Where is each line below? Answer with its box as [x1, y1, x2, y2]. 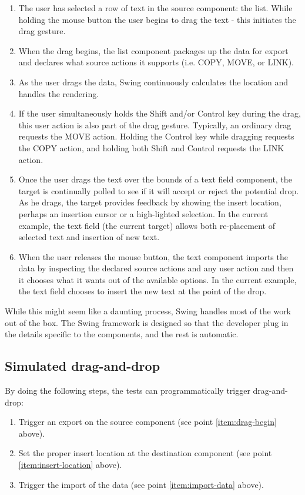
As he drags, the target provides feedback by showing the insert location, [18, 196, 281, 208]
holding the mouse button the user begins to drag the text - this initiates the [18, 13, 296, 25]
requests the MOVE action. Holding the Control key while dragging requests [18, 130, 294, 142]
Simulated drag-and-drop [5, 357, 160, 375]
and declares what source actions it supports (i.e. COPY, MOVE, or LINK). [18, 56, 294, 68]
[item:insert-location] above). [18, 459, 122, 471]
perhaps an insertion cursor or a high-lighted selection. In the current [18, 207, 269, 220]
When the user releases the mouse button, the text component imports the [18, 250, 288, 263]
